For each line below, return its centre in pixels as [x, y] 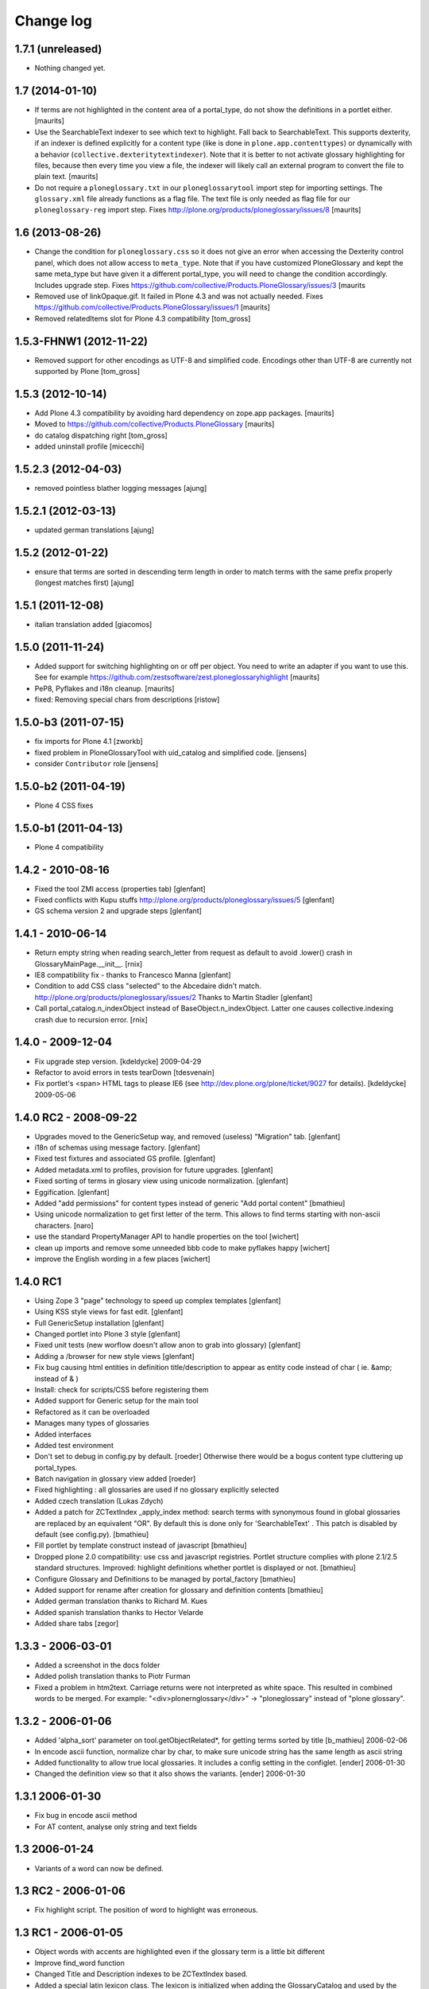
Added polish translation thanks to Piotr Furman [112, 1676]
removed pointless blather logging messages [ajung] [121, 488]
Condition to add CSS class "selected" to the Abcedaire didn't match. [148, 986]
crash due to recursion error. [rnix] [91, 1019]
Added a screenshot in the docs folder [97, 1665]
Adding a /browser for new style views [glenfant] [114, 1356]
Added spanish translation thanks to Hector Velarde [119, 1612]
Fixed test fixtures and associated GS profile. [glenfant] [125, 1158]
